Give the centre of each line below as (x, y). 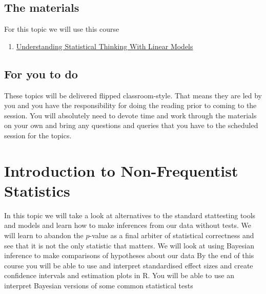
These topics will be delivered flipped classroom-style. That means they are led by (133, 95)
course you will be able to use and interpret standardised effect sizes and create (129, 265)
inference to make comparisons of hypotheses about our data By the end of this (129, 255)
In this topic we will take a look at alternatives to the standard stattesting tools (130, 215)
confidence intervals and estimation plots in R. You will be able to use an (119, 275)
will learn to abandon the (44, 235)
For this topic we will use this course (62, 29)
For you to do (41, 73)
